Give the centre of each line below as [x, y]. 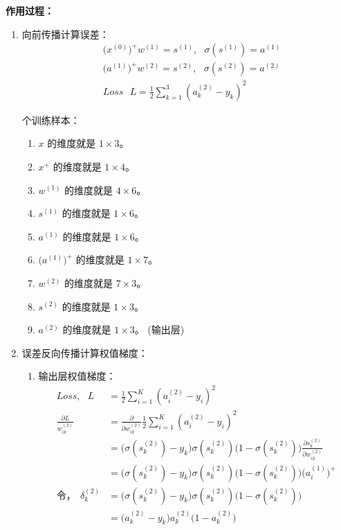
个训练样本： [51, 120]
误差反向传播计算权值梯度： [85, 352]
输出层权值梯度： [77, 376]
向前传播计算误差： [65, 34]
